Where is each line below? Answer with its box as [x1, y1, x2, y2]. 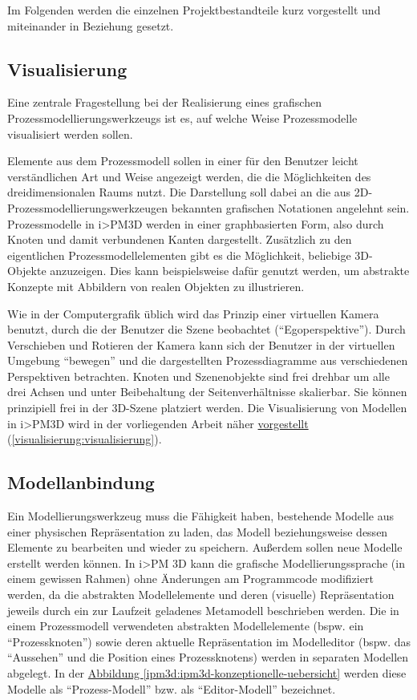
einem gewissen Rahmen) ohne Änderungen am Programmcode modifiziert [7, 570, 374, 587]
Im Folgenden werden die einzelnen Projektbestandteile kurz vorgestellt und [7, 2, 381, 18]
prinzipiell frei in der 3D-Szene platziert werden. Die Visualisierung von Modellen [7, 399, 407, 416]
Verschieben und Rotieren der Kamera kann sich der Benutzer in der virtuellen [7, 336, 395, 353]
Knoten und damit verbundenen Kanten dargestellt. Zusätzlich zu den [7, 231, 352, 248]
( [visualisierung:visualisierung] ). [7, 431, 162, 447]
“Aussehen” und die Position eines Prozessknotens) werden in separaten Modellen [7, 649, 409, 666]
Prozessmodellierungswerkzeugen [7, 199, 168, 216]
